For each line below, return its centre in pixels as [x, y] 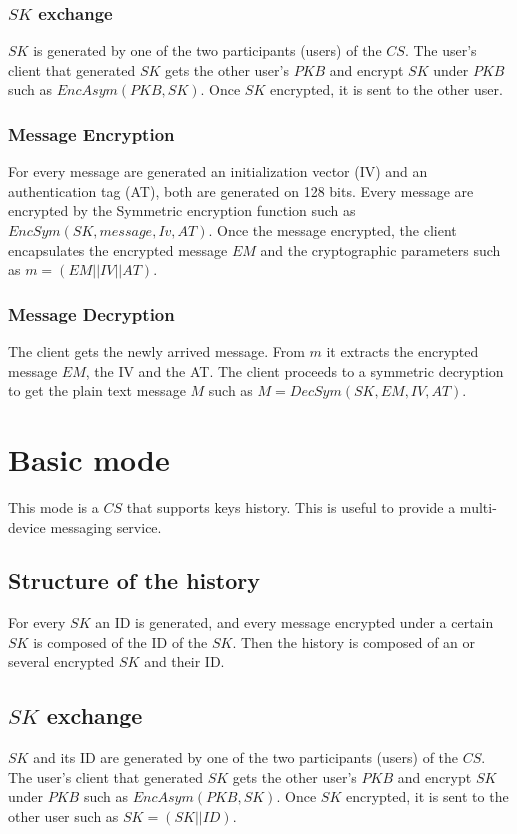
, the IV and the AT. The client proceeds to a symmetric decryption [294, 370]
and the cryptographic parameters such [380, 249]
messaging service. [106, 526]
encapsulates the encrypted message [118, 249]
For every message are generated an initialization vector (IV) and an [218, 171]
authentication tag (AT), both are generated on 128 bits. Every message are [241, 190]
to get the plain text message [97, 390]
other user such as [63, 816]
